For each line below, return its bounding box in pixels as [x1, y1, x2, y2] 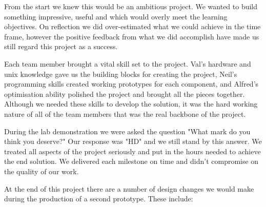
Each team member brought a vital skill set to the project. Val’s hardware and [4, 58, 251, 69]
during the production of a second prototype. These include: [4, 193, 193, 204]
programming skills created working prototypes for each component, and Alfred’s [4, 78, 259, 89]
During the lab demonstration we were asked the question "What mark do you [4, 126, 251, 136]
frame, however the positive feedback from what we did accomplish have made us [4, 31, 259, 42]
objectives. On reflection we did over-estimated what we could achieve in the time [4, 21, 261, 32]
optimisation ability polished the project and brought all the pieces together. [4, 88, 245, 99]
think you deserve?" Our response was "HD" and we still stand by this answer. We [4, 136, 262, 147]
